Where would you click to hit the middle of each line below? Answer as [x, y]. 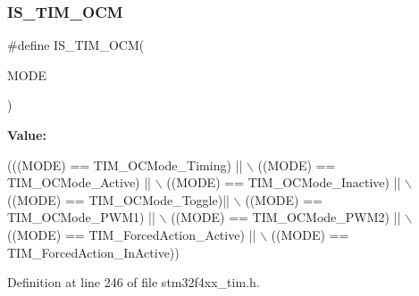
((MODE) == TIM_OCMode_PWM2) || [286, 217]
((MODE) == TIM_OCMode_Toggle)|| [118, 199]
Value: [27, 135]
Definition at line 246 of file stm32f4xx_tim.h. [134, 282]
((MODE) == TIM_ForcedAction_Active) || [132, 234]
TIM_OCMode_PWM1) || [81, 217]
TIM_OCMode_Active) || [79, 182]
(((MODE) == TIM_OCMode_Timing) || [125, 164]
